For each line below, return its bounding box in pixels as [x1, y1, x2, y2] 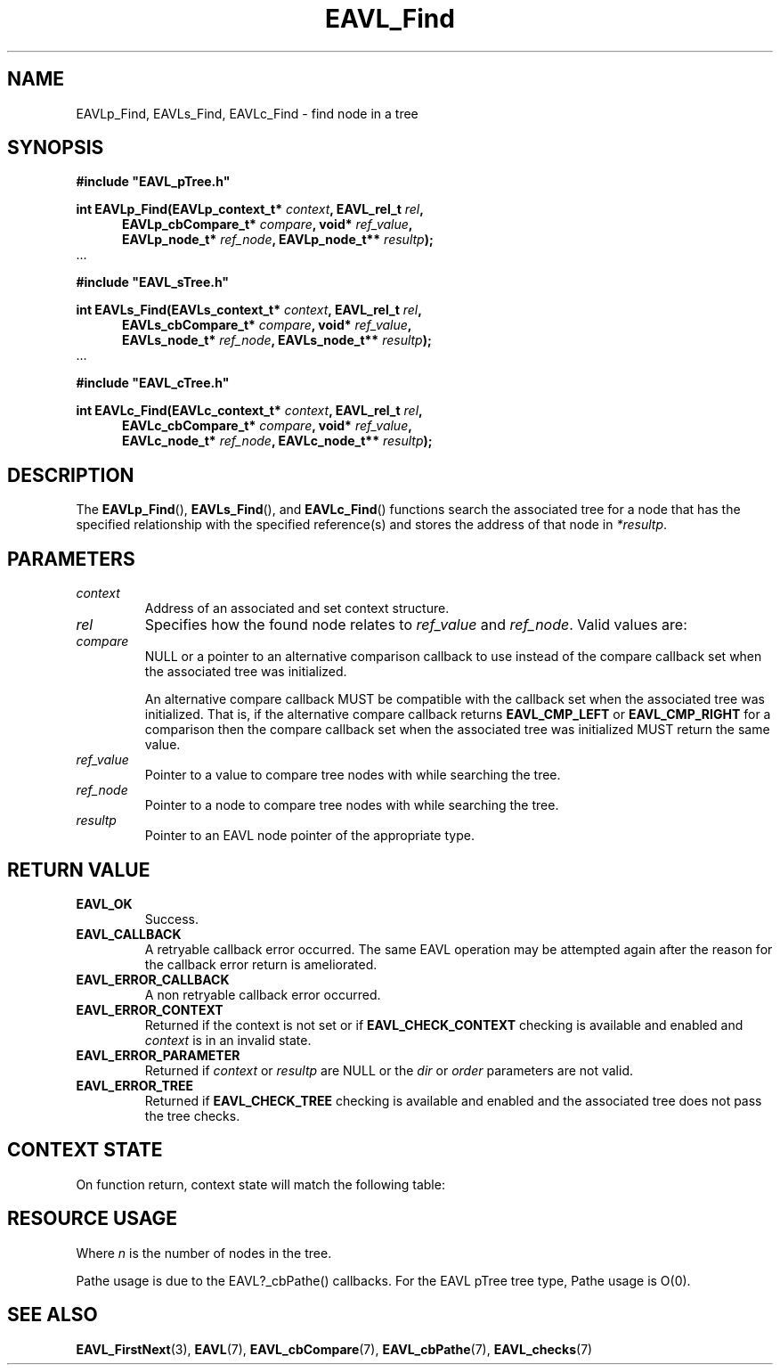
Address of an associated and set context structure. [144, 600, 450, 617]
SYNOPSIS [7, 136, 104, 159]
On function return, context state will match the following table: [76, 1176, 445, 1192]
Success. [144, 911, 199, 927]
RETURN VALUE [7, 858, 150, 881]
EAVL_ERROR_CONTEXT [76, 1001, 223, 1017]
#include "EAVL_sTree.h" [76, 274, 230, 290]
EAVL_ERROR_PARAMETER [76, 1047, 240, 1063]
